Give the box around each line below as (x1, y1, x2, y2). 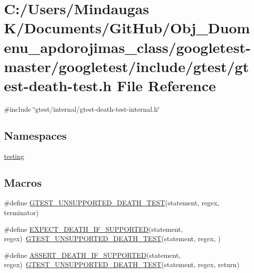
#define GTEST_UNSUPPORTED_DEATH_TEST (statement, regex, (4, 198, 220, 208)
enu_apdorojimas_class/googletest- (4, 37, 251, 57)
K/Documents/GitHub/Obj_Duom (4, 18, 250, 38)
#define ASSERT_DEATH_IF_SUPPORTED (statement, (4, 249, 181, 260)
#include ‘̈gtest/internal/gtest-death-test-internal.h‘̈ (4, 103, 160, 114)
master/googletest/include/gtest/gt (4, 56, 249, 76)
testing (4, 150, 25, 161)
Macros (4, 174, 42, 190)
